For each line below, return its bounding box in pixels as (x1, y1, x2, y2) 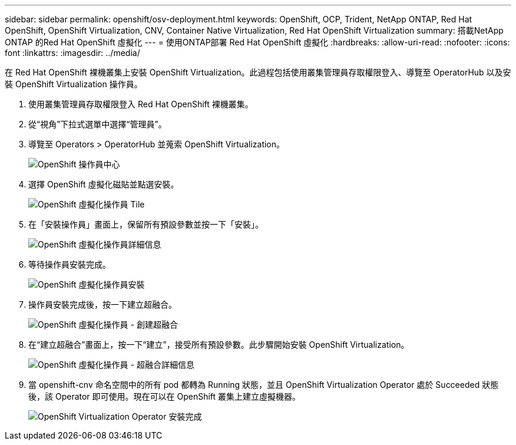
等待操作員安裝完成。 (28, 259, 111, 269)
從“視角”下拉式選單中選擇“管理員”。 (28, 119, 167, 129)
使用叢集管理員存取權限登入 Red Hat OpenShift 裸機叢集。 (28, 99, 253, 109)
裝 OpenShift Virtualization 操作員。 (5, 79, 143, 89)
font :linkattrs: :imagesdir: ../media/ (5, 48, 140, 58)
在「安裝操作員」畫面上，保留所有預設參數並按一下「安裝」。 (28, 219, 263, 229)
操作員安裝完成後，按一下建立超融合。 (28, 299, 177, 309)
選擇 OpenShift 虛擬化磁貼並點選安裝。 (28, 179, 179, 189)
